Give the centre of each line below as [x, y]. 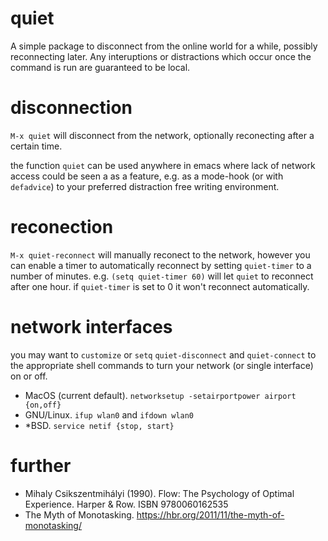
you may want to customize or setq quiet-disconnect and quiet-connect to [163, 354]
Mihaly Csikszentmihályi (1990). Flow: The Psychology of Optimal [159, 493]
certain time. [36, 146]
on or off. [29, 376]
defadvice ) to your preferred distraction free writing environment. [145, 186]
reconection [62, 227]
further [41, 465]
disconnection [71, 108]
